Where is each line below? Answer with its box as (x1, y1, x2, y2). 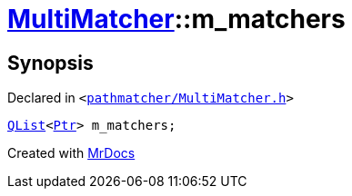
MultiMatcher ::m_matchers (7, 4, 346, 34)
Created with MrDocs (7, 145, 136, 162)
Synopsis (7, 51, 94, 74)
